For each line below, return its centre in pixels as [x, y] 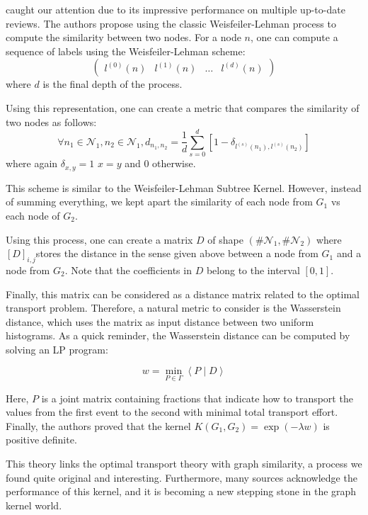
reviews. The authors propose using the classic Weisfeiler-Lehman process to [171, 23]
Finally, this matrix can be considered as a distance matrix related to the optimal [183, 294]
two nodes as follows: [51, 121]
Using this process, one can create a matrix [99, 239]
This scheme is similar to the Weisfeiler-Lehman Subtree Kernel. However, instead [184, 187]
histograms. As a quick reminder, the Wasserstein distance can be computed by [178, 335]
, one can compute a [294, 37]
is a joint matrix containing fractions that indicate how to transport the [197, 398]
